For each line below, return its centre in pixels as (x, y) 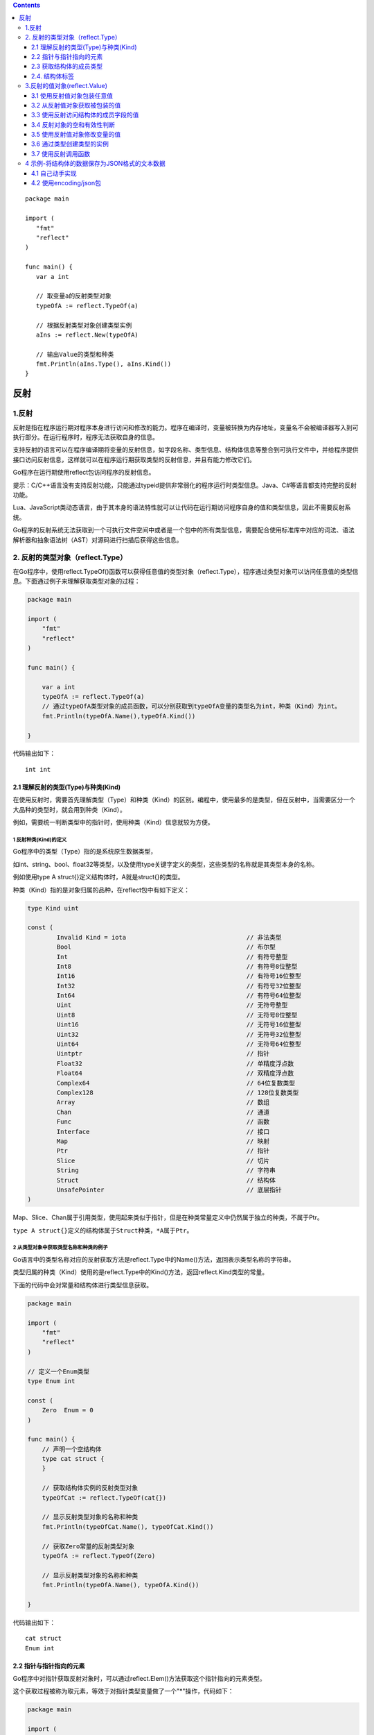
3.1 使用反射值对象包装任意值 (72, 95)
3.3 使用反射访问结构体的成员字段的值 (85, 115)
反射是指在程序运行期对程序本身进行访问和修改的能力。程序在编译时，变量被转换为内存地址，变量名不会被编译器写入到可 (186, 428)
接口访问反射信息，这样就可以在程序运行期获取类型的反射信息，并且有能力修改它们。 (134, 459)
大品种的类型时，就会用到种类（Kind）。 (69, 809)
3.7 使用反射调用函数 (61, 153)
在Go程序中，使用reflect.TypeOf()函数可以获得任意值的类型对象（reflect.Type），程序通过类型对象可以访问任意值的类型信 (186, 571)
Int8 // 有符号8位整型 (177, 966)
